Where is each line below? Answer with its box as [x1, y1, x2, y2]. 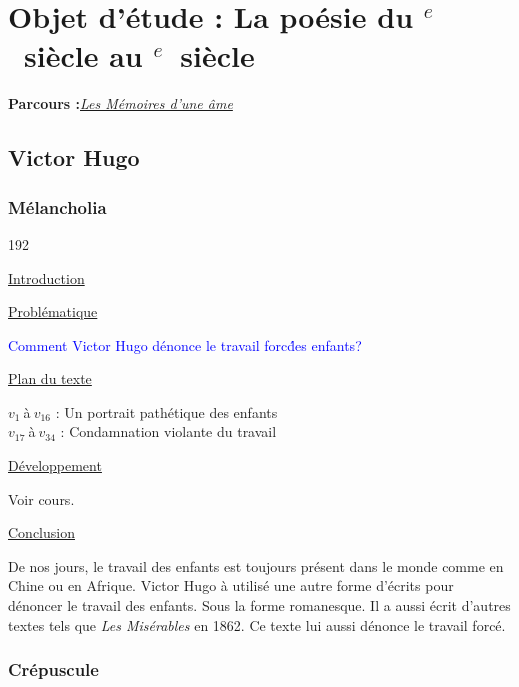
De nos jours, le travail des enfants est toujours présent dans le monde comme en [8, 555, 504, 576]
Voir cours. [8, 488, 75, 509]
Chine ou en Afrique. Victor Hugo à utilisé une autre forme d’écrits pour [8, 575, 454, 596]
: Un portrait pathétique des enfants [55, 401, 278, 422]
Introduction [8, 267, 85, 288]
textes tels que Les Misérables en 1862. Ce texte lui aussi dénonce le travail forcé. [8, 614, 506, 635]
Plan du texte [8, 368, 92, 389]
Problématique [8, 301, 98, 322]
